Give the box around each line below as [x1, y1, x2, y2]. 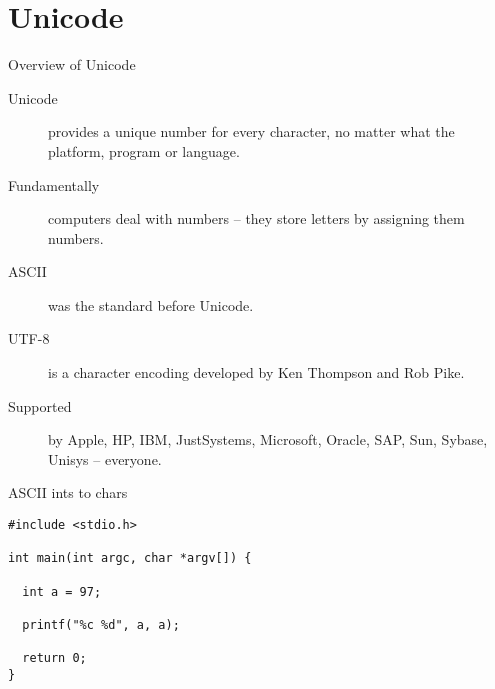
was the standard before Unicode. [48, 294, 254, 315]
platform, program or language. [48, 140, 240, 161]
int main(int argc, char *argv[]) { [8, 551, 252, 566]
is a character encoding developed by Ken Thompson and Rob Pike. [48, 362, 465, 383]
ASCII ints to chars [8, 482, 128, 503]
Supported [8, 395, 72, 416]
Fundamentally [8, 174, 100, 195]
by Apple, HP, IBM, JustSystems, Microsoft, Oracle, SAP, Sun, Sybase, [48, 429, 488, 450]
